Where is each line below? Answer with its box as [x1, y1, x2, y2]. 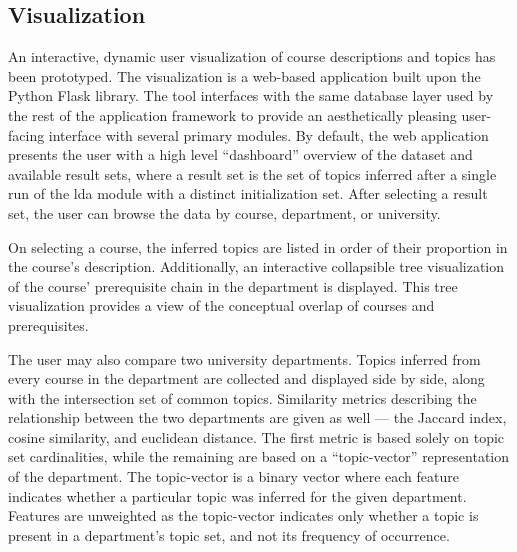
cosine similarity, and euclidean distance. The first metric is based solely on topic [8, 426, 505, 447]
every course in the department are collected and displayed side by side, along [8, 368, 485, 389]
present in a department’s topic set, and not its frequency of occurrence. [8, 524, 450, 545]
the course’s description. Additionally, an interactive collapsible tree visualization [8, 256, 505, 277]
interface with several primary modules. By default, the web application [48, 124, 489, 145]
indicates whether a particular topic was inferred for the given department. [8, 485, 467, 506]
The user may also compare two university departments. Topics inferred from [8, 348, 481, 369]
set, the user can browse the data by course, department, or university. [8, 202, 441, 223]
